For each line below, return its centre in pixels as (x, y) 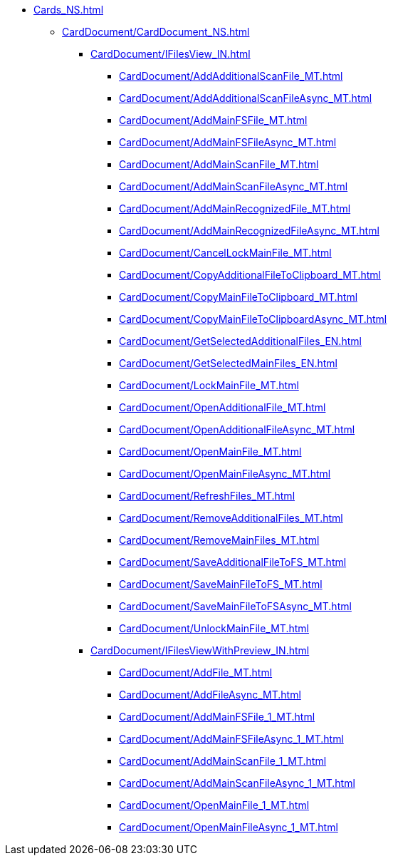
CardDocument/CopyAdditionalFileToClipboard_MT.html (250, 275)
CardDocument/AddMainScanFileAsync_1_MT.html (237, 783)
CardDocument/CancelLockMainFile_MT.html (225, 253)
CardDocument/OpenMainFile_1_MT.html (214, 805)
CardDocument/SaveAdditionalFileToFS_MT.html (233, 562)
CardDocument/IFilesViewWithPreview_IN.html (200, 650)
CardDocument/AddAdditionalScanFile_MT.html (231, 76)
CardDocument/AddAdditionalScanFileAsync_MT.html (246, 98)
